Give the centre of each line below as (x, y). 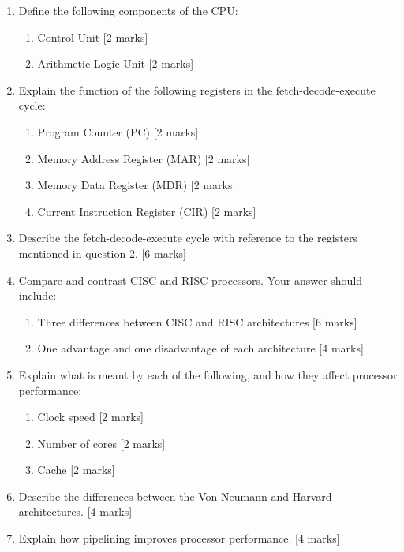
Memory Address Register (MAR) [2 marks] (144, 158)
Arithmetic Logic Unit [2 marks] (116, 63)
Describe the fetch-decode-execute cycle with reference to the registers (188, 238)
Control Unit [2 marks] (93, 37)
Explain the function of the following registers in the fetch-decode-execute (197, 90)
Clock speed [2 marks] (90, 417)
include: (37, 295)
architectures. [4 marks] (75, 511)
